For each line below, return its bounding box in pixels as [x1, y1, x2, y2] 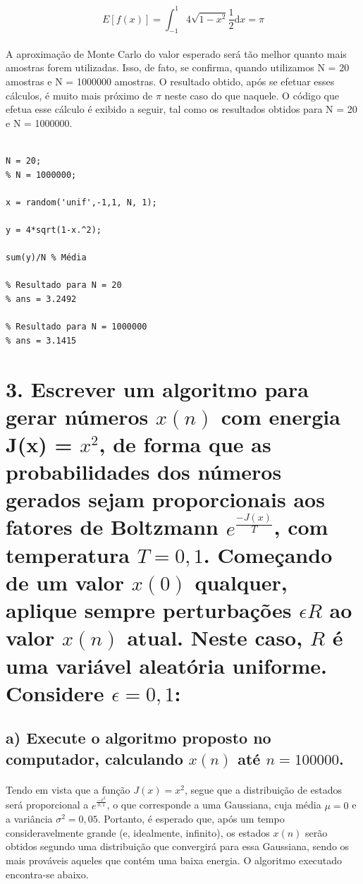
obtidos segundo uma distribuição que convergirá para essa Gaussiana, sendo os [6, 839, 350, 854]
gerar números [6, 401, 149, 430]
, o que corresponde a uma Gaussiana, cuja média [106, 797, 321, 812]
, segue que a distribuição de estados [184, 782, 343, 797]
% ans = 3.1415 [6, 335, 77, 346]
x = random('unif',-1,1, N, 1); [6, 197, 157, 207]
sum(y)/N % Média [6, 253, 87, 263]
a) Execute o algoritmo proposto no [6, 727, 271, 749]
